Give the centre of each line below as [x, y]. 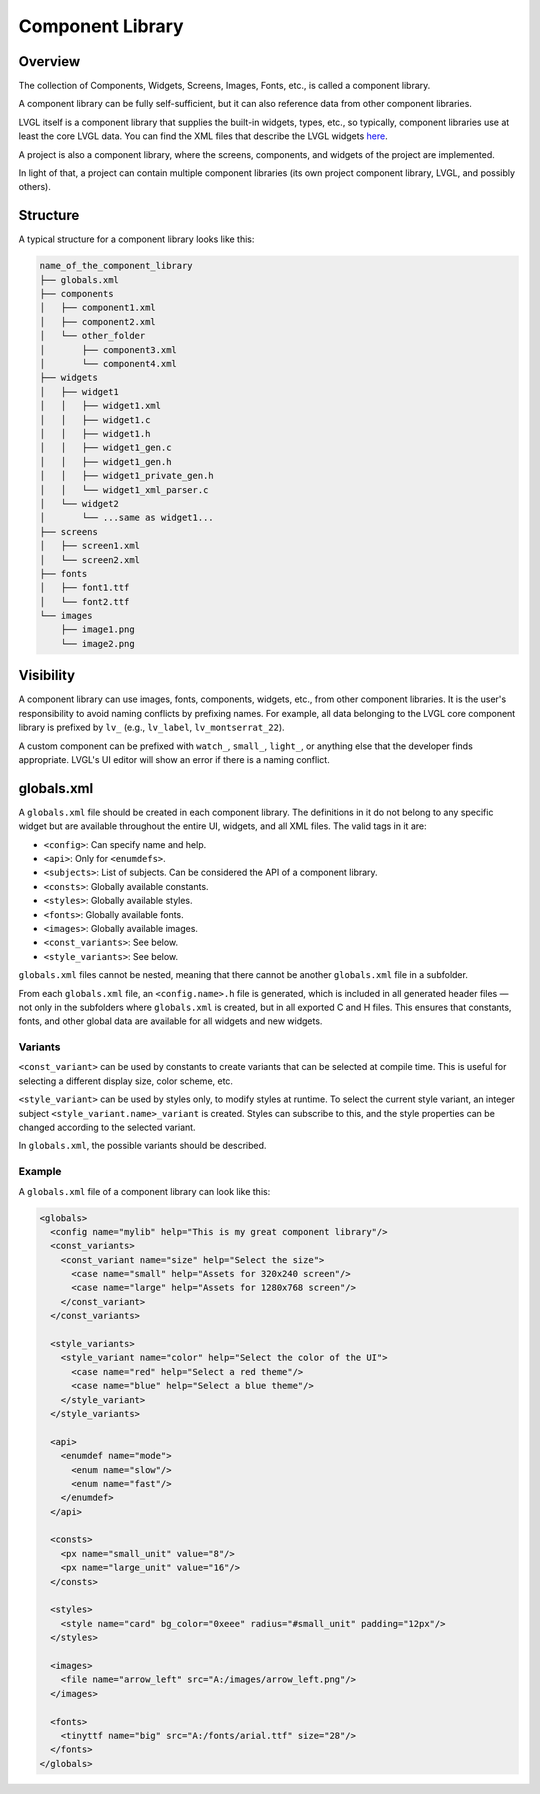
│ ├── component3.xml [108, 349]
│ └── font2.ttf [84, 601]
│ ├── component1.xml [98, 308]
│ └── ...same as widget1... [126, 518]
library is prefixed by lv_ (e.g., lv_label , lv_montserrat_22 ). [151, 727]
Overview [49, 61]
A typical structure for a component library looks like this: [136, 239]
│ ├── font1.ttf [84, 588]
